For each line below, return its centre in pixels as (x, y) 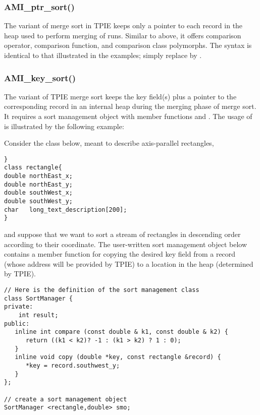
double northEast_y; (39, 184)
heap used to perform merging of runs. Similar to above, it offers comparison (123, 35)
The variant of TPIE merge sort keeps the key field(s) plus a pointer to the (120, 96)
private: (19, 307)
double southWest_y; (39, 201)
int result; (38, 315)
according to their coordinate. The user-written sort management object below (126, 244)
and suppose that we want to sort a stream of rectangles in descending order (122, 234)
